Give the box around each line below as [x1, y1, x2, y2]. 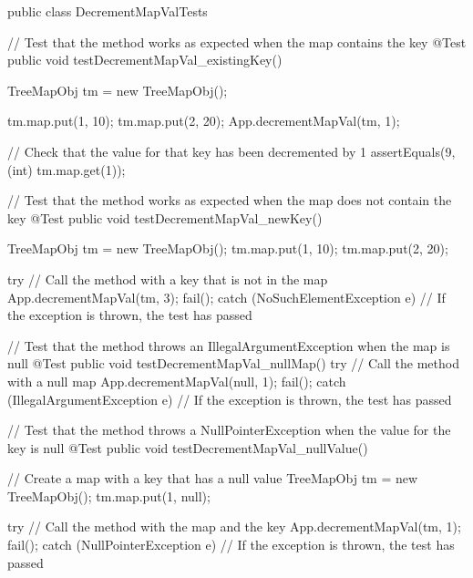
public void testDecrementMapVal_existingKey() [7, 50, 283, 69]
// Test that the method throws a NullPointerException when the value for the [7, 420, 451, 439]
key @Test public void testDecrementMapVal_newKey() [7, 208, 323, 227]
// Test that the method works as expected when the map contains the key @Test [7, 32, 467, 51]
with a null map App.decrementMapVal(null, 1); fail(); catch [7, 371, 346, 390]
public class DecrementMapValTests [7, 2, 208, 20]
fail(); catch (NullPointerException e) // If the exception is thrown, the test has [7, 535, 455, 554]
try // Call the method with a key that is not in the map [7, 269, 328, 288]
